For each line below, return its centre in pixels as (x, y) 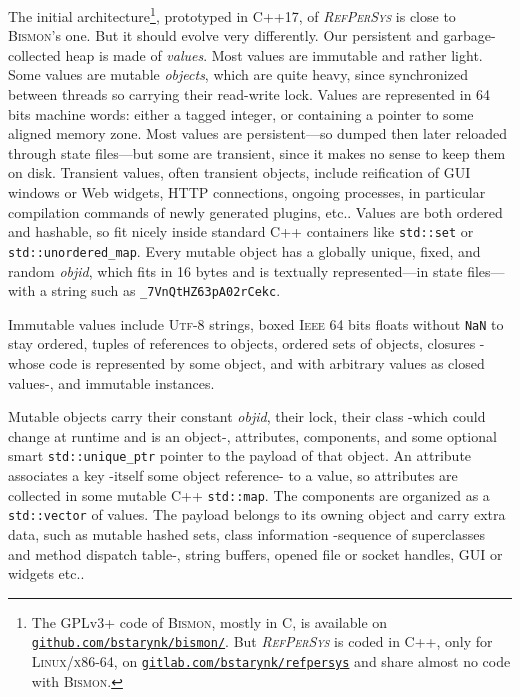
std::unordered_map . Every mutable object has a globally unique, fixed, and (244, 250)
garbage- (469, 35)
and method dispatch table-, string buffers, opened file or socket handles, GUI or (255, 553)
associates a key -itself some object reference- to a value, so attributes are (233, 475)
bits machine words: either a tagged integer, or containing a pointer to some (241, 113)
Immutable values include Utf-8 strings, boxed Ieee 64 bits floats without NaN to (256, 323)
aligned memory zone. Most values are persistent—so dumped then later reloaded (258, 133)
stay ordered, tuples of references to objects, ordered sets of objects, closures (242, 343)
